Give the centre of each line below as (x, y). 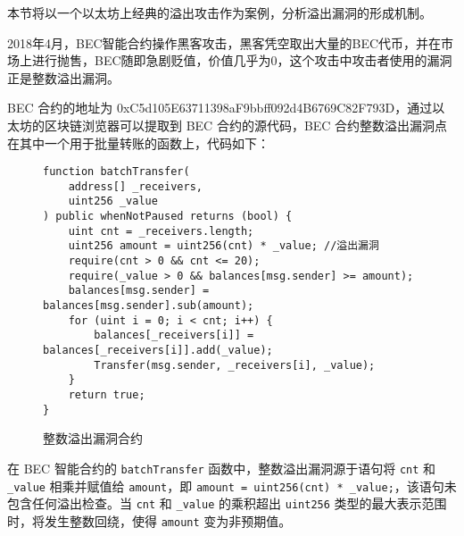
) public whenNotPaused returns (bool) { (168, 217)
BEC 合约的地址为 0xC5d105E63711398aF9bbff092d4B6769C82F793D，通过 (220, 108)
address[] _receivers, (135, 186)
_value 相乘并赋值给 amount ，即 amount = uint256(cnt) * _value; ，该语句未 (232, 486)
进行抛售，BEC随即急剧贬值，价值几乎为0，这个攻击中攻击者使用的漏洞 (242, 60)
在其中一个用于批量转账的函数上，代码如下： (138, 142)
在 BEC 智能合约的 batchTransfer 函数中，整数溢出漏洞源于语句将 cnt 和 (222, 468)
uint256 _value (113, 201)
